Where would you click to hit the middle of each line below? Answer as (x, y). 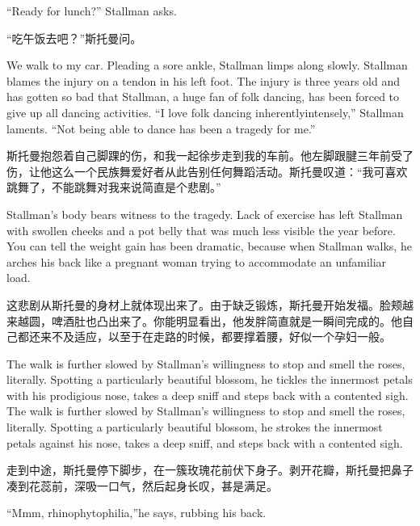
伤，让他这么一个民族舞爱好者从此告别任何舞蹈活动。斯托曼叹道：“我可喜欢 (207, 171)
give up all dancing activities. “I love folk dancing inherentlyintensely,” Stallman (205, 112)
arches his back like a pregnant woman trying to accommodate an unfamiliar (197, 261)
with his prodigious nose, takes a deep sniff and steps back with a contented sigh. (208, 395)
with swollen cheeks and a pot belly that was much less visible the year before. (201, 230)
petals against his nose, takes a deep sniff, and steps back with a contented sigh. (205, 442)
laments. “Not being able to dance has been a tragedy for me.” (161, 128)
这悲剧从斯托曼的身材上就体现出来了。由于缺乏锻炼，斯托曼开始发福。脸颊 (204, 304)
